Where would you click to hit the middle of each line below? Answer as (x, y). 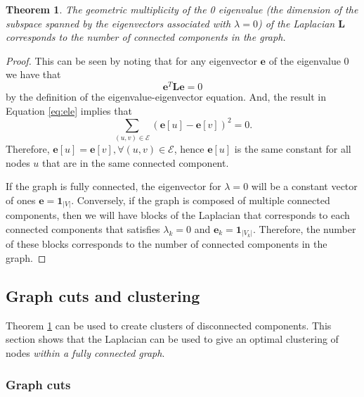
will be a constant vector (304, 186)
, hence (189, 149)
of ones (21, 200)
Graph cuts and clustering (103, 296)
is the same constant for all (293, 149)
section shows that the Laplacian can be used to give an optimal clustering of (172, 339)
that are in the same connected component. (136, 162)
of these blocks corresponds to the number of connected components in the (167, 244)
